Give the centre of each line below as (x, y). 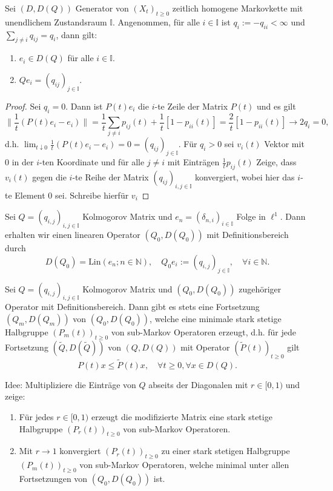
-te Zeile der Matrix (191, 106)
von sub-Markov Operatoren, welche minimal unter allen (184, 465)
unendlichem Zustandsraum (56, 21)
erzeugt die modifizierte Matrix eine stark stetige (182, 416)
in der (23, 162)
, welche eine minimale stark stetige (216, 318)
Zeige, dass (276, 162)
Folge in (251, 216)
